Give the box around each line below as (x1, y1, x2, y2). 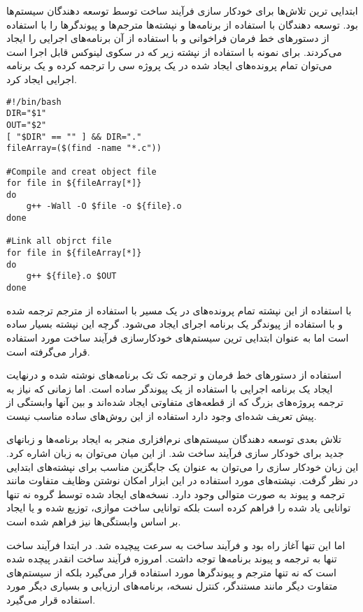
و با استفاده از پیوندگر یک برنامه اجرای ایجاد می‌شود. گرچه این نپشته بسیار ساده (6, 316, 343, 331)
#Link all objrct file (6, 236, 112, 247)
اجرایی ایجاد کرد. (6, 71, 77, 86)
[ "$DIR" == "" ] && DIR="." (6, 131, 142, 142)
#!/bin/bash (6, 96, 62, 107)
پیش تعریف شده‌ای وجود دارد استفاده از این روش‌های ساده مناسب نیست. (6, 408, 317, 423)
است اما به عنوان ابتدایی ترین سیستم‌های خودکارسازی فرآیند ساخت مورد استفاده (6, 330, 349, 344)
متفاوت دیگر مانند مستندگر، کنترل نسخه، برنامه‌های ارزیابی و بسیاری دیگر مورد (6, 578, 338, 593)
